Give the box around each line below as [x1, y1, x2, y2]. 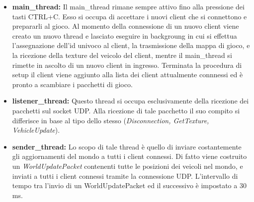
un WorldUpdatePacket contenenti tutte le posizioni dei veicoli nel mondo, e [12, 160, 243, 171]
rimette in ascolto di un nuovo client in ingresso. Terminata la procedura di [12, 59, 242, 70]
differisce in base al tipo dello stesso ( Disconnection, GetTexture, [12, 115, 209, 125]
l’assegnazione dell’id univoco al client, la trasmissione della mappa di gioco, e [12, 40, 250, 50]
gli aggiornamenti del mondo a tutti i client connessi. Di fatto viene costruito [12, 151, 247, 161]
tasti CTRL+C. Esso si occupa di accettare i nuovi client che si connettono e [12, 11, 247, 21]
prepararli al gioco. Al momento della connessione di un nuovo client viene [12, 21, 239, 31]
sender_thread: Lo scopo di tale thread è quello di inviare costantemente [12, 141, 242, 151]
